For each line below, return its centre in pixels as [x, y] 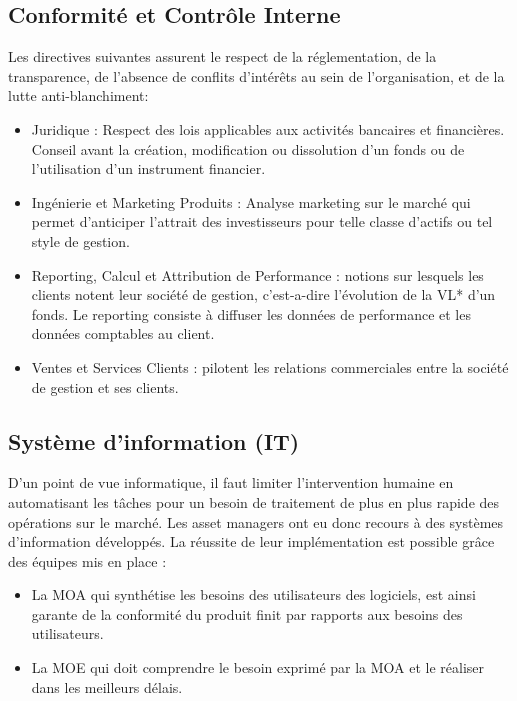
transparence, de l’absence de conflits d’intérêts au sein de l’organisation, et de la [256, 75]
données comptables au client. [123, 333]
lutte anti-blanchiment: [78, 95]
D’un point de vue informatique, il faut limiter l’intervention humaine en [231, 482]
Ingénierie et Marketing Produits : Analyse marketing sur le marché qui [251, 201]
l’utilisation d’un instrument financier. [148, 168]
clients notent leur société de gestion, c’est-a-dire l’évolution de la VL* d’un [263, 294]
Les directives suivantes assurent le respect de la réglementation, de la [222, 56]
